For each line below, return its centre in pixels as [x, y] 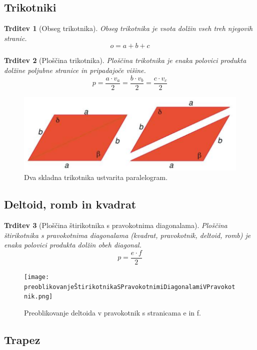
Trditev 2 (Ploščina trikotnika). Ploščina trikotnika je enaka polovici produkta [125, 60]
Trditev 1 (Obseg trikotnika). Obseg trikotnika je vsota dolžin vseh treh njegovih [128, 28]
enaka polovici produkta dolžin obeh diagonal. [73, 245]
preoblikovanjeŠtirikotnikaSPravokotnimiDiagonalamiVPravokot [130, 287]
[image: [37, 277]
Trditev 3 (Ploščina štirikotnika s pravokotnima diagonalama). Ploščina [116, 225]
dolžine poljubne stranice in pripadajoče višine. [75, 70]
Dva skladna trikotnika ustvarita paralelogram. [96, 177]
